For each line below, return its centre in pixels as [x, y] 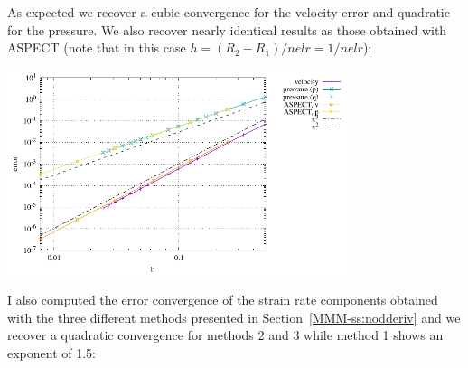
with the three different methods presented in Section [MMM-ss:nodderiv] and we [234, 317]
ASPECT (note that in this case [97, 47]
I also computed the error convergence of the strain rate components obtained [223, 300]
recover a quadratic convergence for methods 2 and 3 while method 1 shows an [225, 335]
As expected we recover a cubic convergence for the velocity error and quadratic [229, 12]
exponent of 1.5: [52, 352]
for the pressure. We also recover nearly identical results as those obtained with [227, 29]
